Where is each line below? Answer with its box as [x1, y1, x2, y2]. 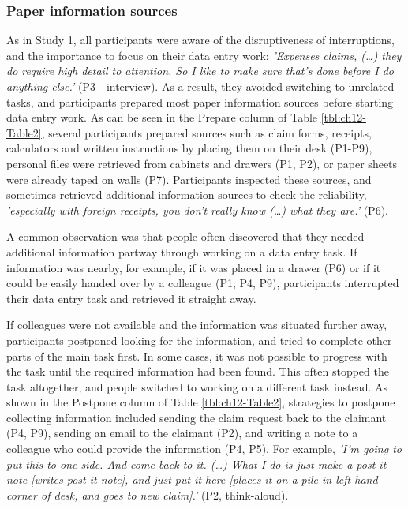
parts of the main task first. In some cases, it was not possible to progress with [6, 347, 387, 364]
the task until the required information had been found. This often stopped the [6, 363, 389, 380]
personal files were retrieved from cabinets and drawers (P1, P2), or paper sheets [6, 155, 398, 171]
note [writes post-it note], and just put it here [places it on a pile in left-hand [6, 471, 378, 488]
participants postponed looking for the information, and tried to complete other [6, 331, 392, 348]
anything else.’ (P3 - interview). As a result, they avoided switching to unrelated [6, 78, 395, 94]
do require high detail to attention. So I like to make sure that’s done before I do [6, 62, 395, 79]
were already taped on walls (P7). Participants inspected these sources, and [6, 170, 372, 187]
